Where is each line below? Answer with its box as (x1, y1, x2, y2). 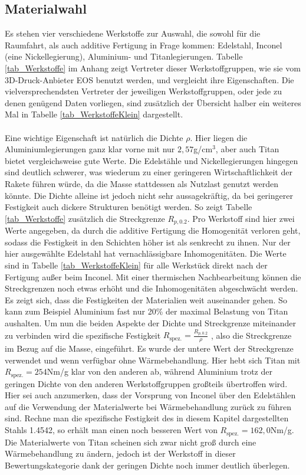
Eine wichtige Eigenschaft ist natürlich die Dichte (5, 131, 183, 143)
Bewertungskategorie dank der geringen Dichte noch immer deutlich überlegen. (5, 458, 290, 471)
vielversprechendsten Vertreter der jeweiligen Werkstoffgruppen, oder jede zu (5, 85, 282, 97)
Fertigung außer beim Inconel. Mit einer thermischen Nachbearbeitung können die (5, 270, 301, 283)
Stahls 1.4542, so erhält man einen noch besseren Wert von (5, 424, 218, 436)
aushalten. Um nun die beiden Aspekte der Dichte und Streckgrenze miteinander (5, 316, 297, 329)
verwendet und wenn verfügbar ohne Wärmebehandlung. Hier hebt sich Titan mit (5, 353, 301, 366)
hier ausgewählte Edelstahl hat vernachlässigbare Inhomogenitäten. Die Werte (5, 247, 287, 260)
